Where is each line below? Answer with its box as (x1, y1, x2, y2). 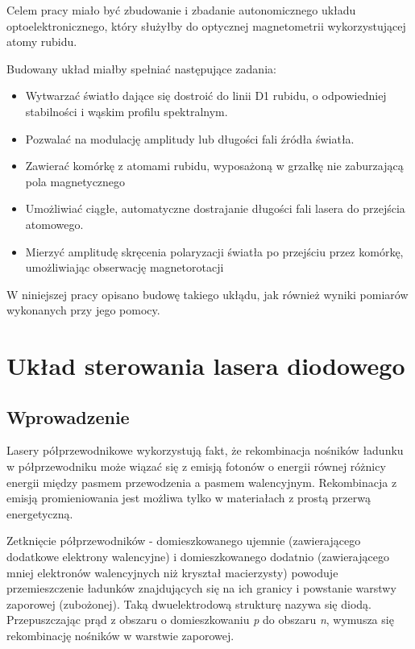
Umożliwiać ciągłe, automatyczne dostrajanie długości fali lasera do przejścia (25, 200, 405, 217)
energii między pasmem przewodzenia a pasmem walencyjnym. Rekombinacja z (6, 473, 397, 490)
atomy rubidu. (6, 33, 77, 50)
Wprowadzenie (6, 404, 130, 429)
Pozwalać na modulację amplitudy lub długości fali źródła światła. (25, 130, 355, 147)
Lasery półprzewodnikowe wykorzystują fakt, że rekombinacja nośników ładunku (6, 442, 404, 459)
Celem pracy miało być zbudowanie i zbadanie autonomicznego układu (6, 2, 356, 18)
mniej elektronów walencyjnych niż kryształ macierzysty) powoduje (6, 564, 338, 580)
